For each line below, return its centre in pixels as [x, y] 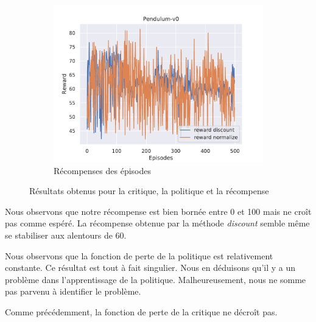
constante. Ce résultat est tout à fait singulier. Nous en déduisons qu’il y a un [150, 268]
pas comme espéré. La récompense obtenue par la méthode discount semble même [157, 223]
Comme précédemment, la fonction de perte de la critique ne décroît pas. [141, 311]
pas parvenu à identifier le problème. [73, 291]
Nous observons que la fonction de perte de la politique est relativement [139, 255]
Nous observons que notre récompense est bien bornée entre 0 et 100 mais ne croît [158, 211]
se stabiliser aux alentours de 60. [66, 235]
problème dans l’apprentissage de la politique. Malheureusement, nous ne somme [156, 279]
